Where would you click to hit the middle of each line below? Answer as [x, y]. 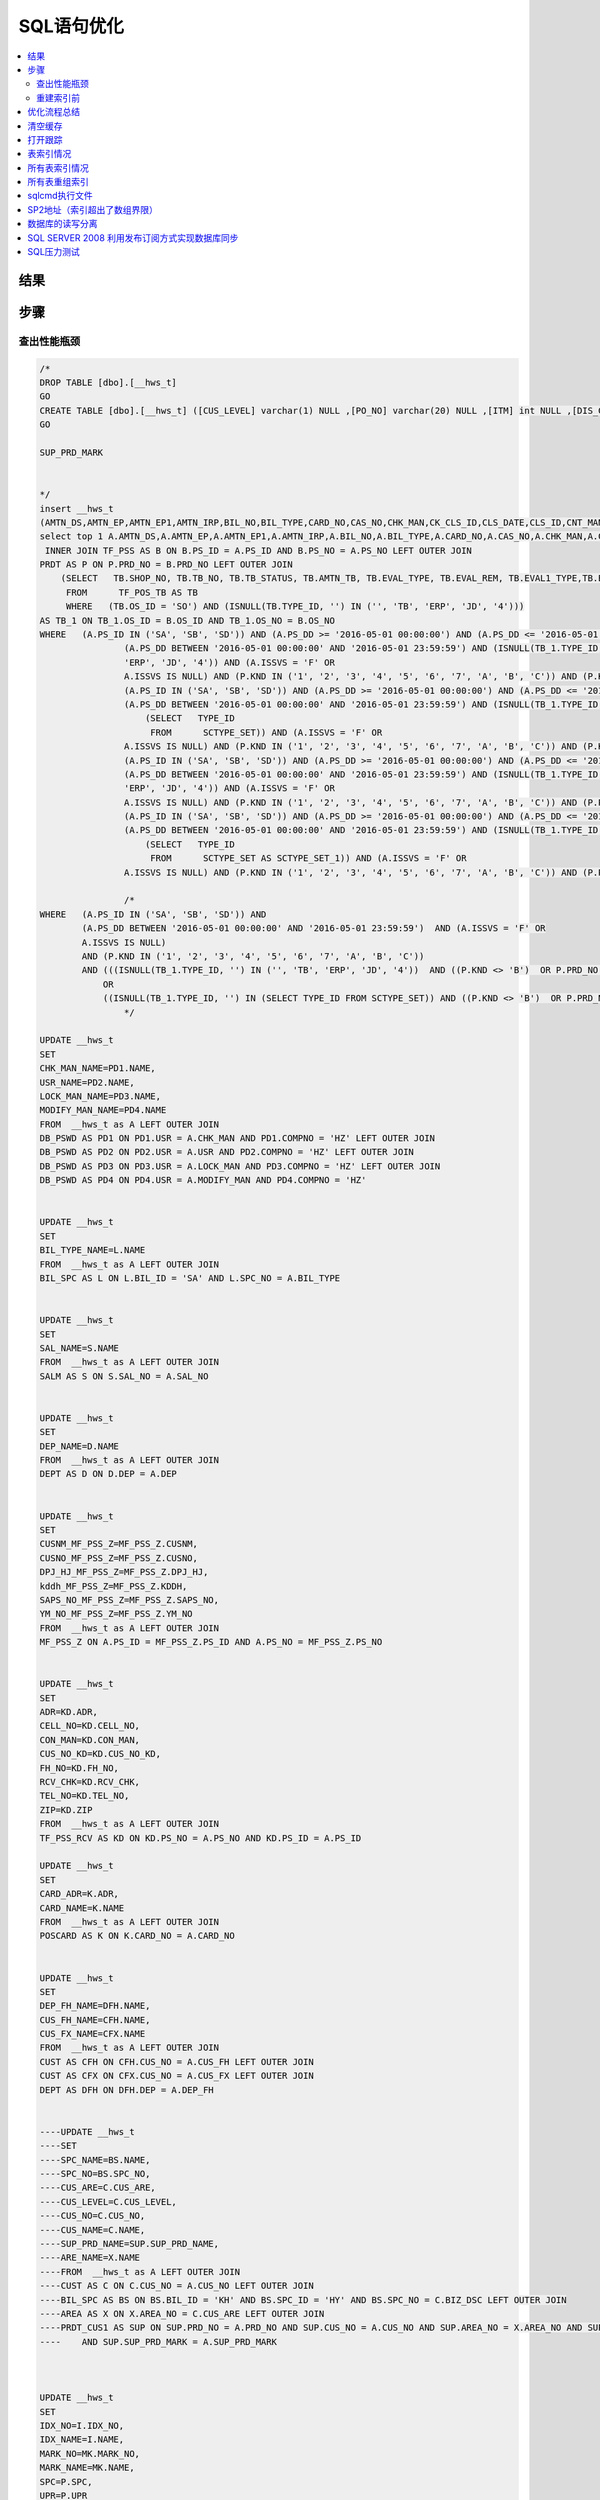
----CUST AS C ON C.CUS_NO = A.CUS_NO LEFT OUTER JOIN [176, 2286]
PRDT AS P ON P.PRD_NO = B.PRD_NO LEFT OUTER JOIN [166, 564]
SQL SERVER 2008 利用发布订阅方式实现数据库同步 [133, 237]
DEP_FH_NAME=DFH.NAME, [95, 2006]
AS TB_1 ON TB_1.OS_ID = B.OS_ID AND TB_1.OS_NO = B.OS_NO [187, 620]
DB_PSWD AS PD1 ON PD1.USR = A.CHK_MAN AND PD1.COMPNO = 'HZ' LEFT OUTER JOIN [237, 1138]
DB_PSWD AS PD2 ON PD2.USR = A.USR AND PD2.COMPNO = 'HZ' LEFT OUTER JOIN [227, 1152]
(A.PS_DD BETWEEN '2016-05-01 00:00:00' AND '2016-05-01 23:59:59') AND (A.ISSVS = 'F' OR [313, 928]
